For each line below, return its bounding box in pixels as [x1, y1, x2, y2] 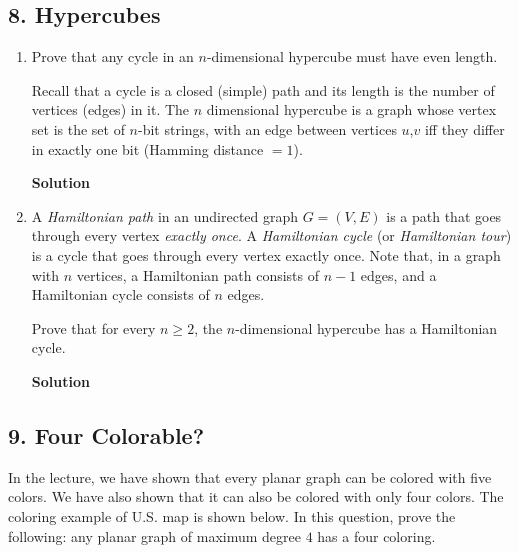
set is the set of [31, 118, 125, 139]
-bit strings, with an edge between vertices [138, 118, 397, 139]
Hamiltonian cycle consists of [31, 284, 210, 305]
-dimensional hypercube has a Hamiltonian [235, 317, 498, 338]
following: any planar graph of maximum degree [8, 525, 301, 546]
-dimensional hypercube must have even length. [206, 46, 498, 67]
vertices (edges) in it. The [31, 99, 190, 120]
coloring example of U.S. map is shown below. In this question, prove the [8, 505, 456, 526]
